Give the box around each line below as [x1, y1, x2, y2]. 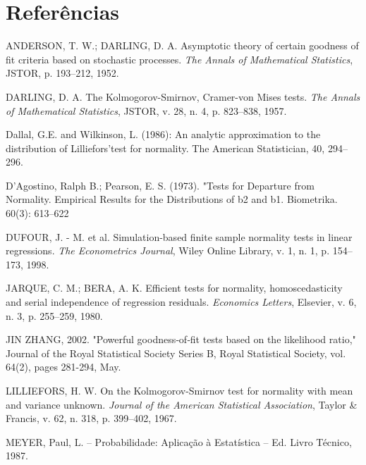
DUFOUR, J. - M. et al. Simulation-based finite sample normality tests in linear [6, 229, 353, 244]
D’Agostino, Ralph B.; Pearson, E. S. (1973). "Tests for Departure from [6, 178, 315, 192]
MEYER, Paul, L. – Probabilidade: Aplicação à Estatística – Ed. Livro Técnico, [6, 434, 352, 449]
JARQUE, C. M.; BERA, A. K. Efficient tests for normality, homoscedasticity [6, 280, 343, 295]
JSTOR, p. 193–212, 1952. [6, 66, 119, 80]
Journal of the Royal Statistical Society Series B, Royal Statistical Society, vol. [6, 345, 346, 360]
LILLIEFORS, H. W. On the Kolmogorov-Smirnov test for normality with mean [6, 383, 353, 397]
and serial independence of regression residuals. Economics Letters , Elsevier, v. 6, [6, 294, 357, 309]
